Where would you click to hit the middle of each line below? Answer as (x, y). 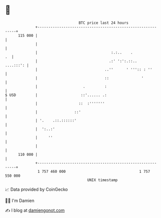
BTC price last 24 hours (104, 23)
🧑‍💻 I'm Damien (20, 201)
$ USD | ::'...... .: (56, 95)
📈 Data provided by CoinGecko (37, 189)
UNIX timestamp (102, 180)
